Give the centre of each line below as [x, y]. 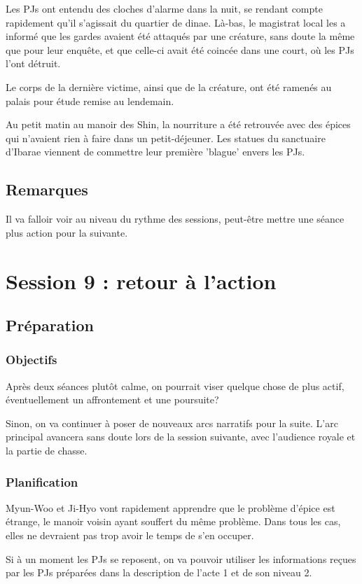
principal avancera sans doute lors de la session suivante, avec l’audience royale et [181, 437]
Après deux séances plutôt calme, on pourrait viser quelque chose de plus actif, [175, 385]
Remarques [47, 189]
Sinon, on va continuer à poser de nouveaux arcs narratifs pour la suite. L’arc [172, 423]
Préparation [50, 325]
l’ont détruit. [33, 63]
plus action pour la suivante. [67, 232]
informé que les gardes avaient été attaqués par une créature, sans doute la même [180, 36]
